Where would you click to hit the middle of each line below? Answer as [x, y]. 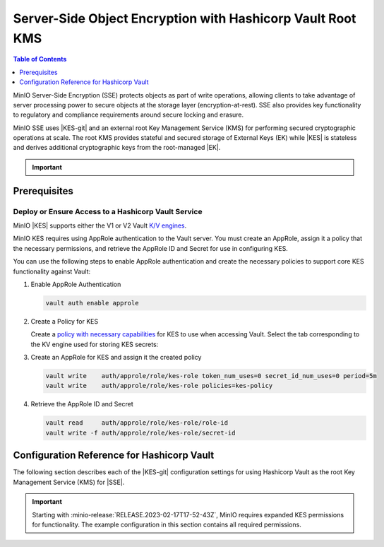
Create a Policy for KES [65, 321]
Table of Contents [40, 59]
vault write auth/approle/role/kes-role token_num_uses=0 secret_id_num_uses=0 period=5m [211, 376]
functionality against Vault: [52, 271]
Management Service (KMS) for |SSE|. [69, 482]
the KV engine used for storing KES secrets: [95, 344]
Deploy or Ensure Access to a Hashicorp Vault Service [108, 211]
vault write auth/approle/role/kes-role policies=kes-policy [159, 386]
